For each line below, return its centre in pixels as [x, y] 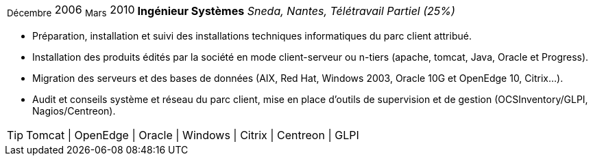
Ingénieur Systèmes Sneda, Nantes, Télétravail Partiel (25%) [296, 11]
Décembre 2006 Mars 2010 [71, 11]
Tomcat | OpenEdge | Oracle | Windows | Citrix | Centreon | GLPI [193, 135]
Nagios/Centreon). [74, 111]
